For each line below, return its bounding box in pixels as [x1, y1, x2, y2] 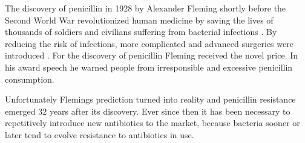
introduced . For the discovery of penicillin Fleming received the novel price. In [5, 49, 298, 62]
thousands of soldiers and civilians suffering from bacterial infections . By [5, 25, 277, 38]
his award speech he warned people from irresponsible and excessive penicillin [5, 60, 293, 73]
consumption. [5, 72, 54, 85]
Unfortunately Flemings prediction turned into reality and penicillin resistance [5, 93, 296, 106]
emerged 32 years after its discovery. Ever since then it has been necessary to [5, 104, 290, 117]
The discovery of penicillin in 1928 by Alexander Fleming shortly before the [5, 2, 286, 14]
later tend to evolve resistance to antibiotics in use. [5, 128, 194, 141]
